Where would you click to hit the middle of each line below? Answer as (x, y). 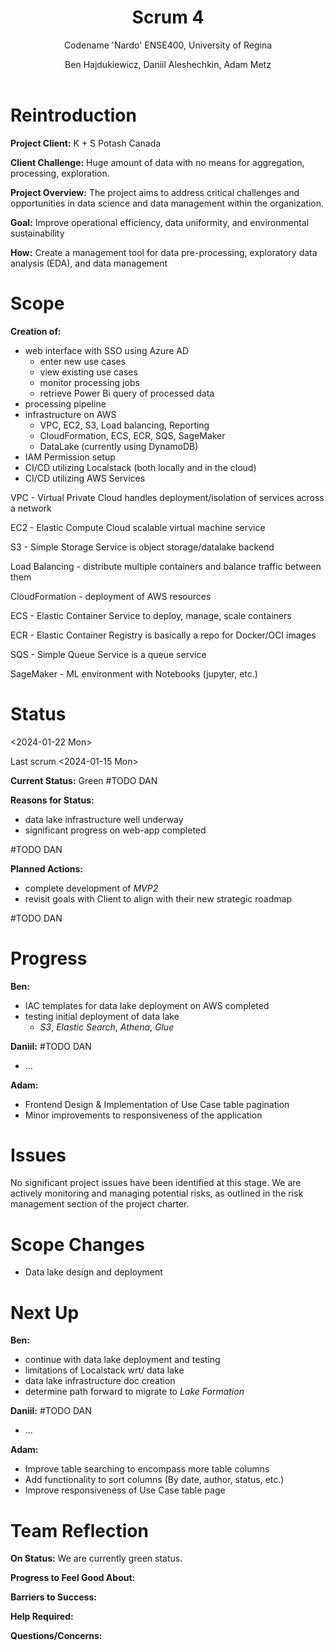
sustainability (37, 233)
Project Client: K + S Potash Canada (86, 143)
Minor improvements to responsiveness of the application (143, 1115)
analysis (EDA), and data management (89, 263)
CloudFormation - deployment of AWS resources (111, 596)
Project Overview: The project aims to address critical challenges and (155, 192)
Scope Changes (77, 1244)
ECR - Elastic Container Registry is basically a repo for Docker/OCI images (163, 635)
